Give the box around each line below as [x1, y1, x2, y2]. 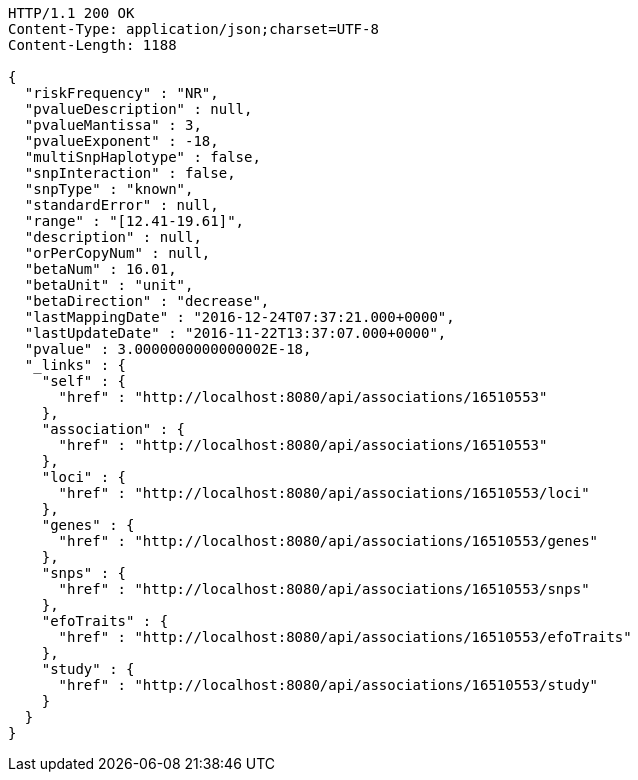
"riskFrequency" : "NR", [24, 85, 219, 101]
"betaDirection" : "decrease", [24, 293, 270, 309]
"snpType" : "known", [24, 181, 194, 197]
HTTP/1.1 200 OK [8, 5, 135, 21]
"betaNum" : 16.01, [24, 261, 177, 277]
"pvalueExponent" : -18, [24, 133, 219, 149]
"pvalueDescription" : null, [24, 101, 253, 117]
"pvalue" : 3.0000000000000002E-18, [24, 341, 312, 357]
